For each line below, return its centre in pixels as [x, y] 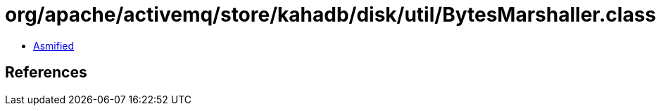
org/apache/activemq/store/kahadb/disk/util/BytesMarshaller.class [331, 15]
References [46, 73]
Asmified [54, 45]
